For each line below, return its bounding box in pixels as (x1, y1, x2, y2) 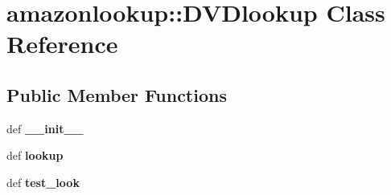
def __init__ (6, 120, 84, 136)
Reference (6, 27, 118, 60)
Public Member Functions (6, 82, 227, 107)
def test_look (6, 173, 80, 190)
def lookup (6, 147, 64, 164)
